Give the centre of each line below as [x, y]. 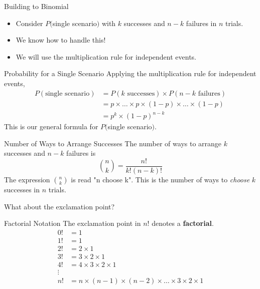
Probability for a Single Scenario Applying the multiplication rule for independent [130, 73]
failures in [201, 23]
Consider [29, 23]
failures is [81, 153]
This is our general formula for [51, 126]
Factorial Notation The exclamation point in [73, 223]
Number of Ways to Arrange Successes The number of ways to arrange [113, 143]
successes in [22, 189]
